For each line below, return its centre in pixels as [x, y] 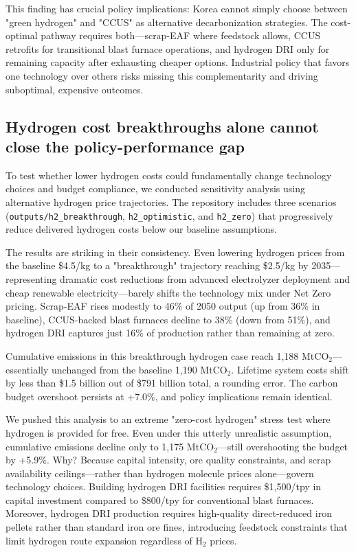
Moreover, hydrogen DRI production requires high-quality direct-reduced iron [169, 513]
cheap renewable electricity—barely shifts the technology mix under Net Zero [168, 292]
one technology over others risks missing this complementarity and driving [162, 75]
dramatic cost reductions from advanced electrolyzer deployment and [205, 278]
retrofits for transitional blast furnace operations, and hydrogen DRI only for [168, 48]
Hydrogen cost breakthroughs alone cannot [162, 126]
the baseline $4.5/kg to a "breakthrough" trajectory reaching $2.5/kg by [157, 265]
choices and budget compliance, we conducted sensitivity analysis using [156, 188]
